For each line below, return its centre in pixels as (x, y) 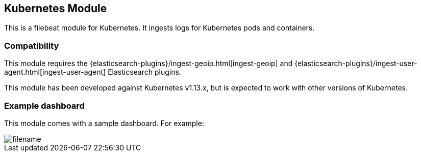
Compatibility (32, 45)
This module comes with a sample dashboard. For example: (104, 123)
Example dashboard (44, 105)
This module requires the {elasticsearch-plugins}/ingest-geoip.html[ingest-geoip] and (148, 64)
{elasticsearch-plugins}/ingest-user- (356, 64)
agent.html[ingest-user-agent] (55, 72)
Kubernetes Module (56, 8)
